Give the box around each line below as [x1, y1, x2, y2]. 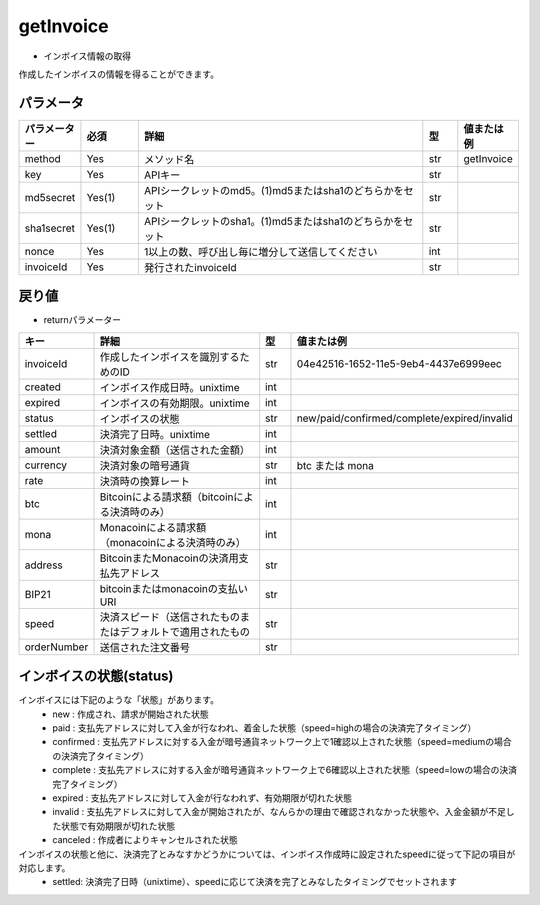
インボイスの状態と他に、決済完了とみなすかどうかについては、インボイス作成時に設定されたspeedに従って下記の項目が [18, 848, 516, 860]
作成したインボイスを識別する [99, 350, 240, 364]
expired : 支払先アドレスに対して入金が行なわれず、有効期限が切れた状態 [52, 792, 353, 804]
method [24, 151, 62, 165]
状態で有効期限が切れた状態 [60, 820, 175, 832]
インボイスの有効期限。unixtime [99, 396, 250, 410]
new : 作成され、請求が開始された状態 [52, 708, 209, 720]
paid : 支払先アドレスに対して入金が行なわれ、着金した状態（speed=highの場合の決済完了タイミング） [52, 722, 477, 734]
